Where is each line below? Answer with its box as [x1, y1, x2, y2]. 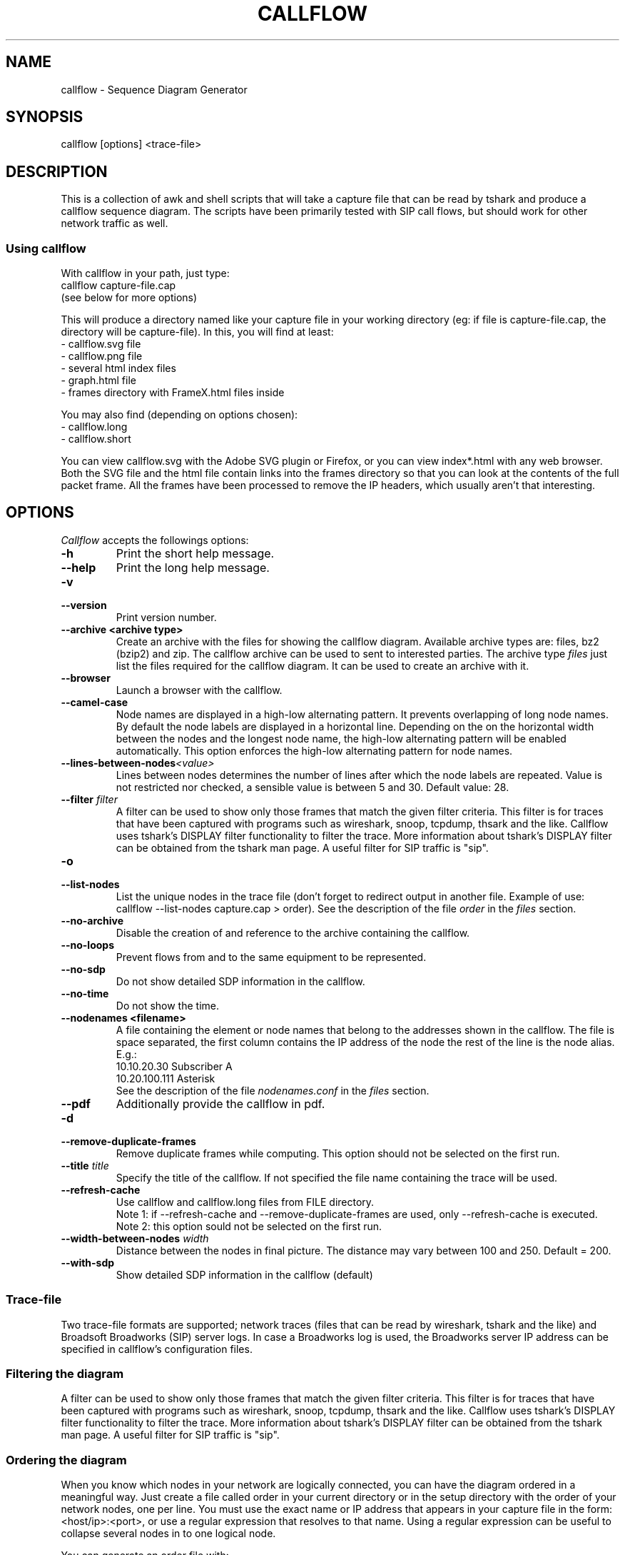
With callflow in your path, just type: [61, 267, 230, 280]
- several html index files [61, 362, 176, 375]
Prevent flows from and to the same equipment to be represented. [116, 950, 427, 963]
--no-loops [61, 938, 114, 951]
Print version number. [116, 610, 217, 623]
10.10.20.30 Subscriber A [116, 1060, 233, 1072]
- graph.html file [61, 374, 136, 387]
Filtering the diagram [6, 1367, 124, 1381]
